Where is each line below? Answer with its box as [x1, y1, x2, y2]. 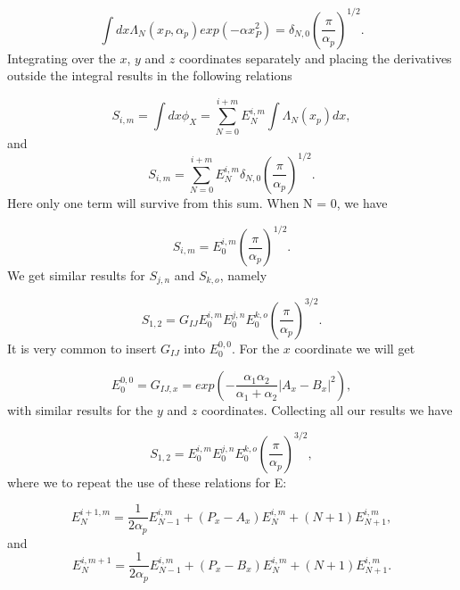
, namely [219, 266, 267, 284]
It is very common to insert [7, 338, 157, 357]
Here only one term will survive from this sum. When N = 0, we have [7, 193, 388, 212]
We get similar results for [7, 266, 145, 284]
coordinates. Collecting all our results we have [201, 400, 453, 419]
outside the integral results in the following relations [7, 66, 292, 85]
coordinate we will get [294, 338, 415, 357]
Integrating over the [7, 48, 116, 67]
